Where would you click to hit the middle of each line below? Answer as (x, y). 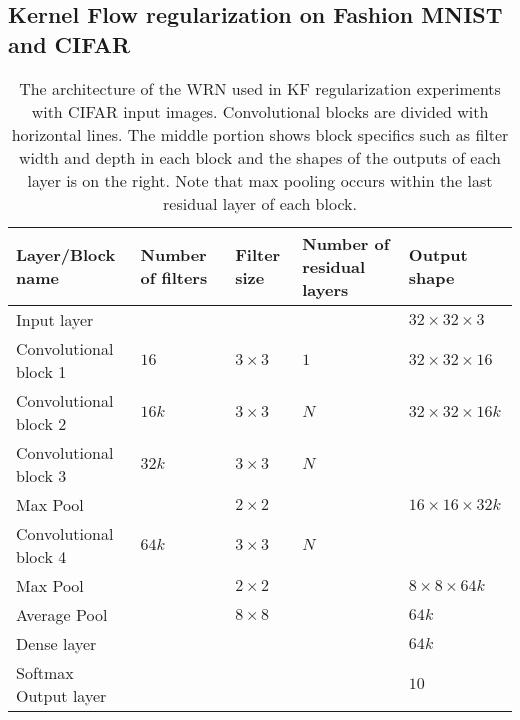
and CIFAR (69, 43)
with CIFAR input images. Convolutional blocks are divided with (260, 111)
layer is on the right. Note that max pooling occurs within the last (260, 180)
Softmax (45, 672)
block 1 (41, 371)
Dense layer (56, 643)
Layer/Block (66, 255)
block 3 (41, 475)
